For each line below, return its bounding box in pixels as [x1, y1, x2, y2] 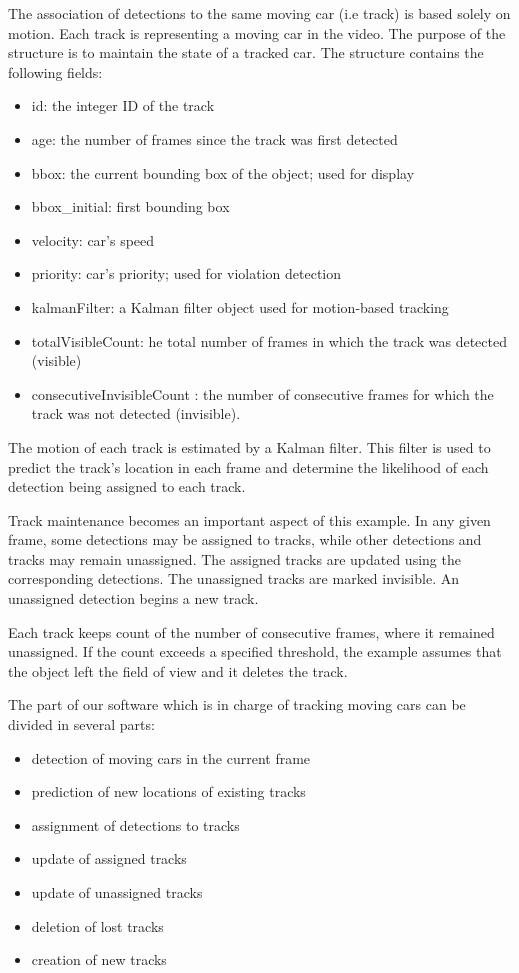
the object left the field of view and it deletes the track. [8, 660, 348, 681]
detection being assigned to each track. [8, 476, 246, 497]
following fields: [8, 61, 103, 82]
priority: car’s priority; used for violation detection [31, 263, 342, 284]
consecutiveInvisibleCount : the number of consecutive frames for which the [31, 383, 494, 404]
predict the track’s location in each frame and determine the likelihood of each [8, 456, 489, 477]
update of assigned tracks [31, 848, 187, 869]
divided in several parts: [8, 714, 155, 735]
